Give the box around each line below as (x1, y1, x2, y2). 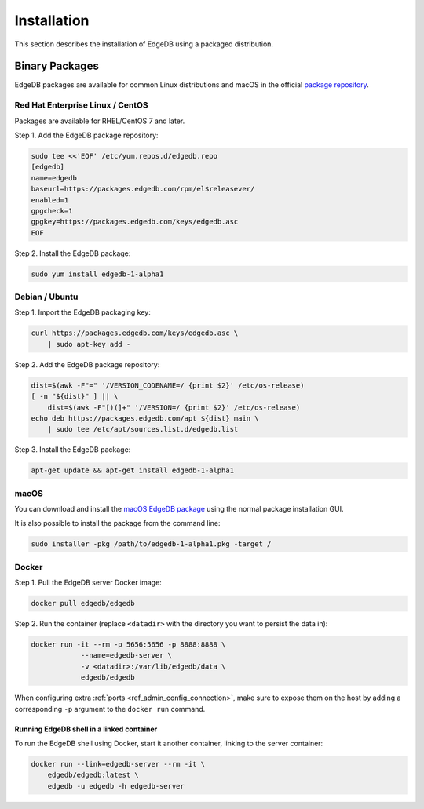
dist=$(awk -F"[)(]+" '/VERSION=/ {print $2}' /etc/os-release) (47, 403, 301, 412)
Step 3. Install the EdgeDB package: (14, 445, 131, 454)
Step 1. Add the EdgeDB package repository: (14, 130, 159, 140)
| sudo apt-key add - (47, 340, 131, 348)
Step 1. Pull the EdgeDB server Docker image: (14, 578, 163, 588)
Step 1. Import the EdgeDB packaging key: (14, 308, 151, 317)
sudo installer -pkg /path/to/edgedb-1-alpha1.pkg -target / (31, 540, 272, 548)
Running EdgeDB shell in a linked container (14, 724, 158, 734)
